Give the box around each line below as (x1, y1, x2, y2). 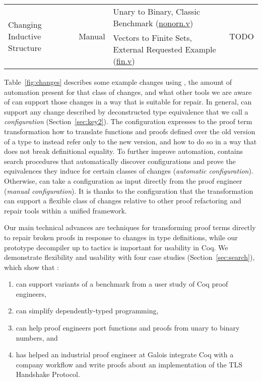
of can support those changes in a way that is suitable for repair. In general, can (4, 96, 252, 107)
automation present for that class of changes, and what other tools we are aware (4, 86, 252, 97)
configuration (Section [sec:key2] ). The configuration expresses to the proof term (4, 116, 252, 127)
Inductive (8, 30, 41, 42)
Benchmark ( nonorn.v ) (113, 17, 193, 29)
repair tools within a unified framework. (4, 205, 127, 215)
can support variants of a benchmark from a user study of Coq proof (16, 279, 228, 289)
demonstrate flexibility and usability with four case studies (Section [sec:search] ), (4, 252, 255, 262)
